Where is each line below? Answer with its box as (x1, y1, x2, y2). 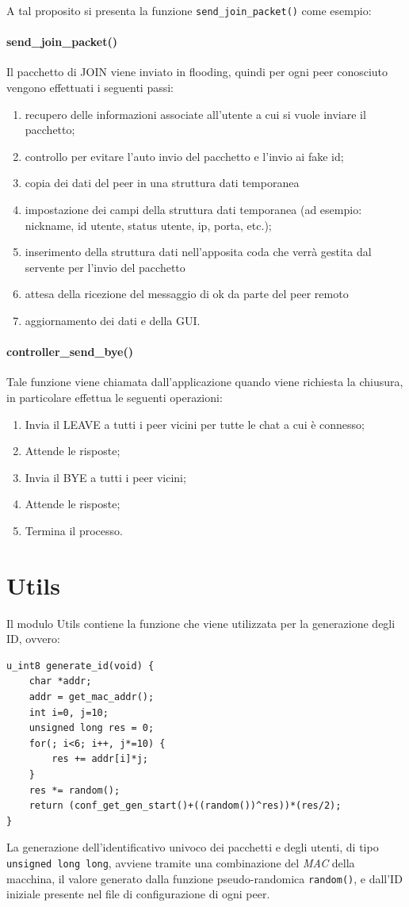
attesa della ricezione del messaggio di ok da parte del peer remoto (25, 285, 349, 302)
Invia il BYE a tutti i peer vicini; (25, 469, 186, 485)
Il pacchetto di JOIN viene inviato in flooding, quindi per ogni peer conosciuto (6, 63, 388, 80)
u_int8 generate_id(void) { (6, 660, 155, 672)
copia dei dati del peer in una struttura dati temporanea (25, 174, 300, 191)
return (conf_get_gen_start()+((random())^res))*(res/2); (29, 800, 342, 812)
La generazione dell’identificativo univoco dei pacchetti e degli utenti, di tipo (6, 839, 379, 855)
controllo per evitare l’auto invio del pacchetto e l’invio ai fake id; (25, 147, 344, 164)
